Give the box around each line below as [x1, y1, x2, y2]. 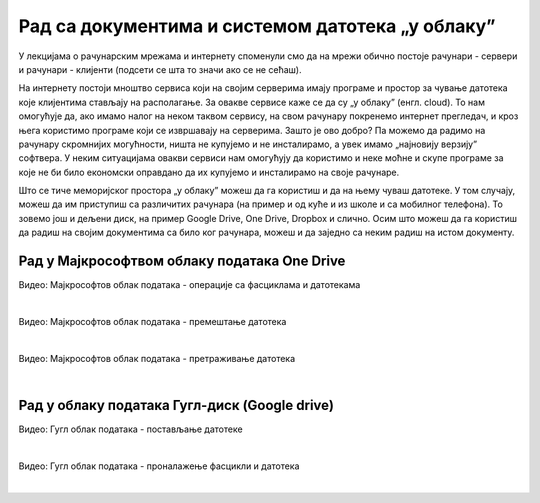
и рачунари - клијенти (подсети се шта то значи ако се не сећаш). [18, 63, 302, 75]
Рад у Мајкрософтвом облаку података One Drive [18, 253, 346, 270]
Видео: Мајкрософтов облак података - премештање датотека [18, 315, 287, 327]
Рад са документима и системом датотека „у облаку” [18, 15, 496, 37]
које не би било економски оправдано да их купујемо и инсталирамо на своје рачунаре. [18, 166, 400, 178]
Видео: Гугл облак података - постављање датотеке [18, 423, 244, 435]
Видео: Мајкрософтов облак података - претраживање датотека [18, 352, 296, 364]
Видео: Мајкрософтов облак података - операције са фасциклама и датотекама [18, 279, 361, 291]
